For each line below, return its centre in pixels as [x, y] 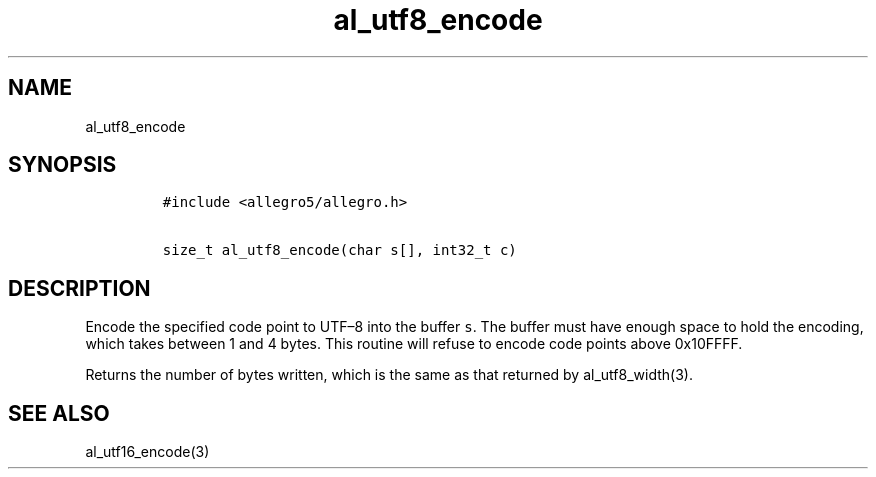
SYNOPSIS [62, 165]
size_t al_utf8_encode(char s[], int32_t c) [339, 250]
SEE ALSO [59, 413]
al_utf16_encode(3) [147, 452]
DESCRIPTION [79, 288]
